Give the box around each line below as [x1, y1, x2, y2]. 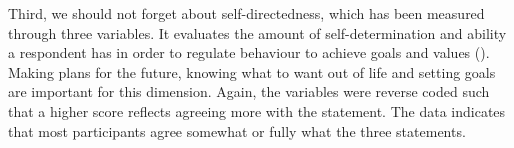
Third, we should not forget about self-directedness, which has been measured [8, 3, 485, 23]
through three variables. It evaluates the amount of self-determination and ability [8, 22, 507, 43]
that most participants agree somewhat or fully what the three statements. [8, 120, 466, 141]
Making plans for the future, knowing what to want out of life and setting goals [8, 61, 496, 82]
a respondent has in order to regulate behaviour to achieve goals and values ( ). [8, 42, 490, 63]
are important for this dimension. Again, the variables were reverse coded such [8, 81, 490, 102]
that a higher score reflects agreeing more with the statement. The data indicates [8, 100, 506, 121]
